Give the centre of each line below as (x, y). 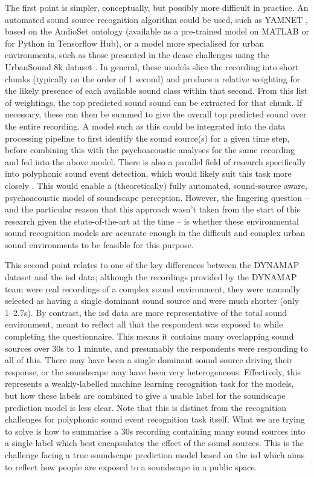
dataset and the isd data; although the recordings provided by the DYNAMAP (151, 277)
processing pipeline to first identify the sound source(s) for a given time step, (147, 138)
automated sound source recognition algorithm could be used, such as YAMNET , (156, 19)
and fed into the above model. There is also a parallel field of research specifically (155, 161)
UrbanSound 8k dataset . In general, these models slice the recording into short (152, 66)
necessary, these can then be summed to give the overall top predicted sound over (156, 114)
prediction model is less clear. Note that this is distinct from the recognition (146, 407)
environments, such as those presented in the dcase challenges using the (137, 55)
